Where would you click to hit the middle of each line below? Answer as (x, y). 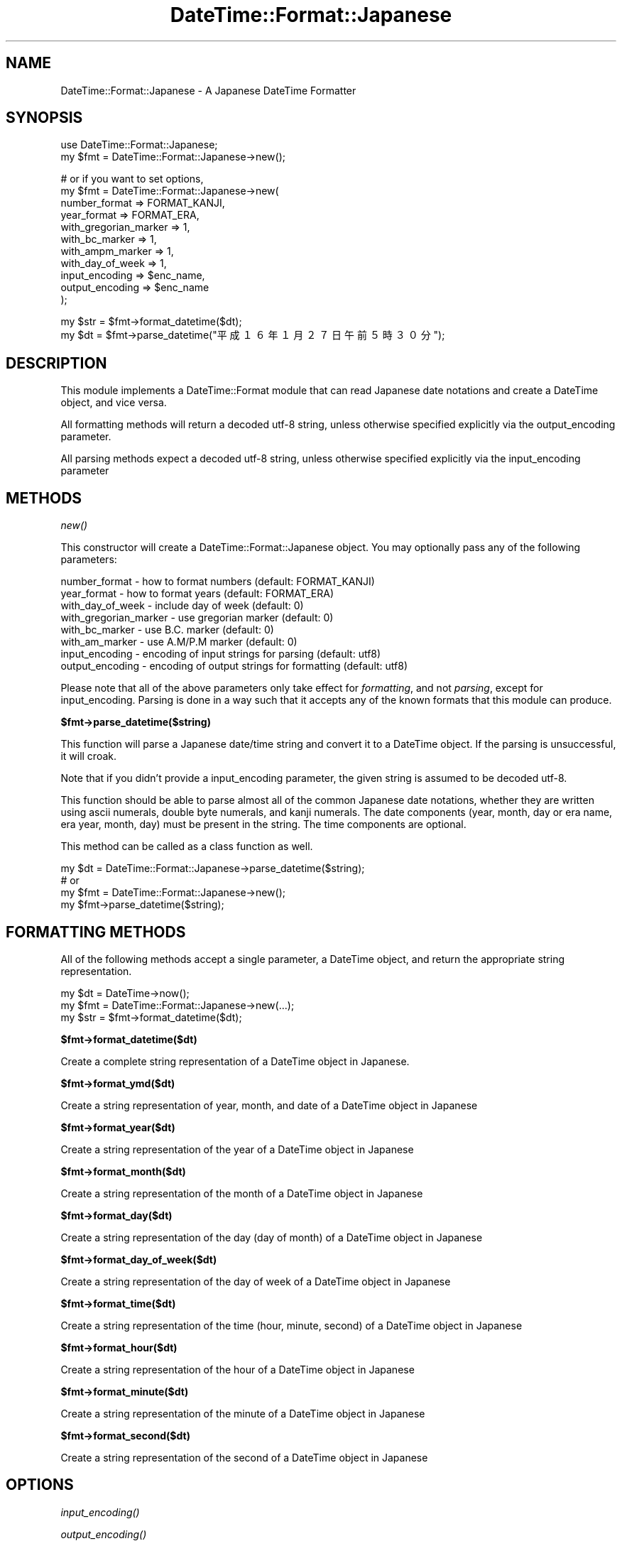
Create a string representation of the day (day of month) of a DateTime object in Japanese (272, 1237)
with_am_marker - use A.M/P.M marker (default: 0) (179, 642)
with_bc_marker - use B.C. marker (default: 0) (167, 630)
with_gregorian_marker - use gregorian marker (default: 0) (197, 618)
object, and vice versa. (114, 403)
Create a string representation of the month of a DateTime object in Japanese (242, 1193)
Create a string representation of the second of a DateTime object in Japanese (244, 1457)
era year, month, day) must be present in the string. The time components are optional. (263, 824)
